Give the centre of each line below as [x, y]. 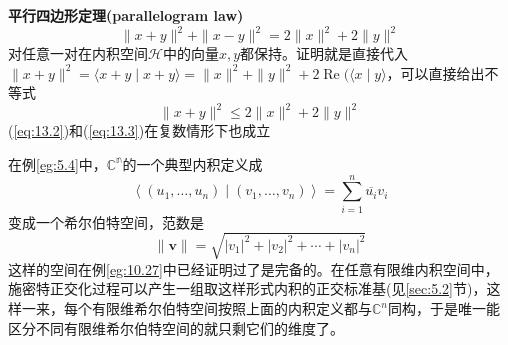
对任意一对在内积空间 [78, 53]
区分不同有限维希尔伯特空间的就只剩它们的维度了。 [176, 327]
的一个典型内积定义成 [192, 163]
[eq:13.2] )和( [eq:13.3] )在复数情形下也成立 [142, 130]
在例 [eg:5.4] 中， [57, 163]
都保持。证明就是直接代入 [324, 53]
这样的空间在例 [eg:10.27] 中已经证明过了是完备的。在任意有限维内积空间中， [253, 268]
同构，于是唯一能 [444, 308]
